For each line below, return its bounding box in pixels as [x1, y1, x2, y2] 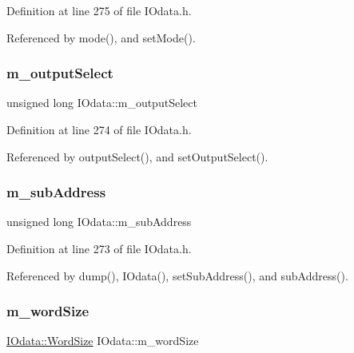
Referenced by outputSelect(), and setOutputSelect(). [6, 148, 268, 165]
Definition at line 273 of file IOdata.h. [6, 240, 192, 256]
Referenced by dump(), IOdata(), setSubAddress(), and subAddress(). [6, 267, 348, 284]
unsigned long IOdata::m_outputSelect [6, 94, 197, 111]
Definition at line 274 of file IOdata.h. [6, 121, 192, 137]
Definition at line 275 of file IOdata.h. [6, 2, 192, 18]
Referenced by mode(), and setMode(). [6, 29, 196, 46]
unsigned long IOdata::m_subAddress [6, 213, 192, 230]
